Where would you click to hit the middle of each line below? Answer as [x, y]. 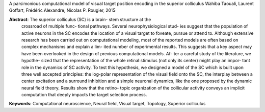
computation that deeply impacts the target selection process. [84, 95]
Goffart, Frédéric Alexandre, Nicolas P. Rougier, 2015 [62, 10]
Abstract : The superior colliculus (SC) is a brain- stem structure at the [80, 19]
